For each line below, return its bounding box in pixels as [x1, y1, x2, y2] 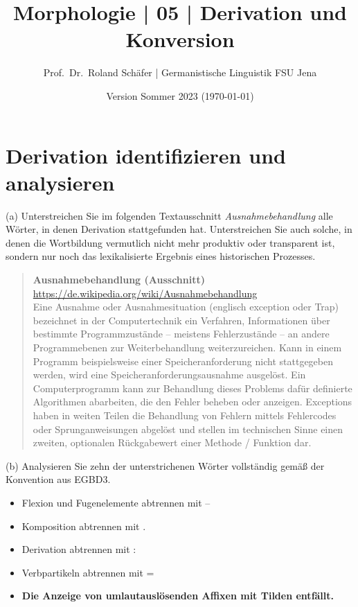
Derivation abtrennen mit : [21, 542, 136, 556]
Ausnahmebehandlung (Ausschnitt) [33, 272, 206, 286]
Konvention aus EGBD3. [6, 472, 111, 486]
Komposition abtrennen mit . [21, 518, 146, 533]
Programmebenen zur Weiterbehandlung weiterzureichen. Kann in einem [33, 340, 342, 354]
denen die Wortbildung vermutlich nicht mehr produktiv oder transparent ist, [6, 235, 335, 249]
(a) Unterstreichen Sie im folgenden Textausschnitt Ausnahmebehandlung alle [6, 208, 333, 222]
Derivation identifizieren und [6, 141, 286, 169]
